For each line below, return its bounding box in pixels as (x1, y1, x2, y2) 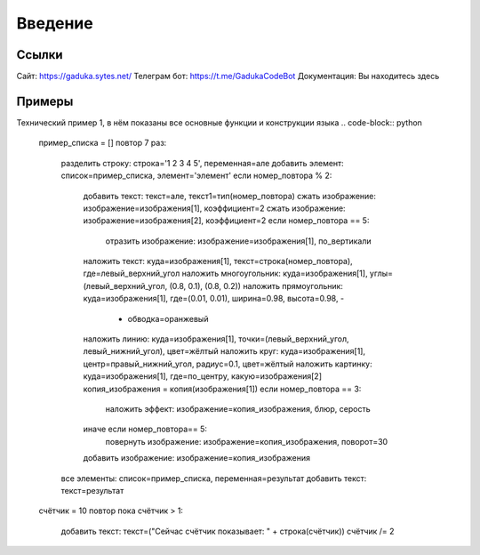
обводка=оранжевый (127, 313, 209, 324)
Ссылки (16, 47, 63, 62)
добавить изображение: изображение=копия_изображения (83, 453, 311, 463)
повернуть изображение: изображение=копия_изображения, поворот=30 (105, 436, 388, 446)
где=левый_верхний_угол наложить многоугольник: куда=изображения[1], (83, 268, 368, 279)
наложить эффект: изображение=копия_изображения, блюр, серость (105, 404, 371, 414)
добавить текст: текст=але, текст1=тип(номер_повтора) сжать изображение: (83, 190, 377, 201)
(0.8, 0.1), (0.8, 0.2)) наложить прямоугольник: (169, 280, 344, 291)
